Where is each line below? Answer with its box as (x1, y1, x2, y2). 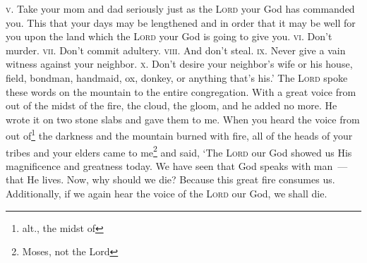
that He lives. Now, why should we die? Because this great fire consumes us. (6, 172, 335, 187)
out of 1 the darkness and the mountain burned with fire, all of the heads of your (6, 126, 353, 142)
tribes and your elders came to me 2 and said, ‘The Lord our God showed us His (6, 142, 352, 159)
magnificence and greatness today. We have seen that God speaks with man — (6, 158, 348, 173)
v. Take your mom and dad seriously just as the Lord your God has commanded (6, 1, 355, 16)
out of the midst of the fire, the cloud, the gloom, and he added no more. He (6, 98, 337, 113)
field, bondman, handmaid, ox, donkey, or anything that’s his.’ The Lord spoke (6, 70, 348, 85)
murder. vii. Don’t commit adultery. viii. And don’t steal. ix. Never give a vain (6, 42, 346, 57)
